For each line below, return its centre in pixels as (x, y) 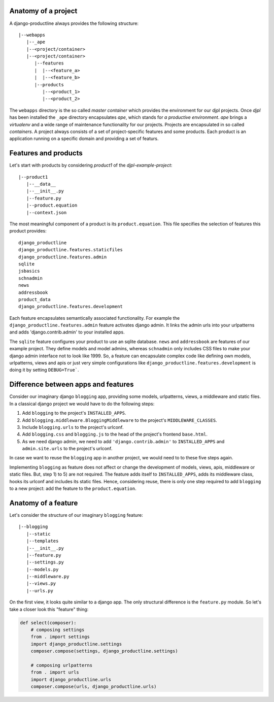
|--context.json (46, 212)
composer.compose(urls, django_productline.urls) (94, 687)
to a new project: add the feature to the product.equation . (73, 489)
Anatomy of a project (43, 11)
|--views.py (41, 583)
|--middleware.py (48, 577)
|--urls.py (40, 591)
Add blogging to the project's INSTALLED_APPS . (74, 413)
